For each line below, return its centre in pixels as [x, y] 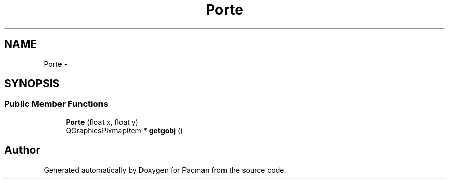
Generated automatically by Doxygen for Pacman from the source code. [165, 170]
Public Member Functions [56, 104]
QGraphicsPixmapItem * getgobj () [125, 130]
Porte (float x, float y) [102, 122]
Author [22, 150]
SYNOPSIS [32, 84]
